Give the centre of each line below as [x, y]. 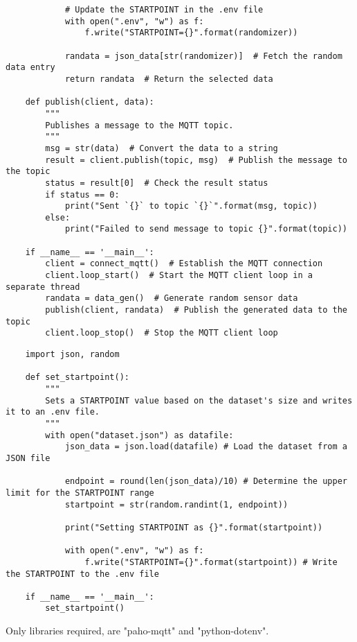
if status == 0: [82, 194]
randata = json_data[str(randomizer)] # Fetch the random [203, 56]
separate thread [43, 287]
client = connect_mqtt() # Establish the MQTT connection [184, 264]
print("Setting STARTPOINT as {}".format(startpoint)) [194, 527]
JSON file [28, 458]
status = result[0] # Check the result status [157, 183]
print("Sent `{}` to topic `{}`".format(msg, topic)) [191, 206]
